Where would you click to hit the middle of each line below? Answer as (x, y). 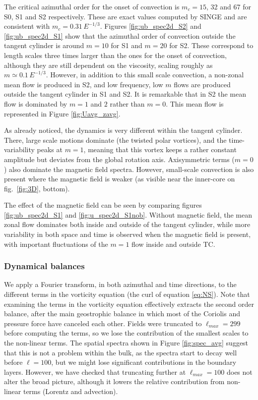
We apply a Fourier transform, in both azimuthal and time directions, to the (120, 284)
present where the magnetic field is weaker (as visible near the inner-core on (120, 179)
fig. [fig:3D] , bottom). (37, 188)
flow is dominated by (36, 103)
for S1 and (127, 45)
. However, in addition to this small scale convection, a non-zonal (145, 75)
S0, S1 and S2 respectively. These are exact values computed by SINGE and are (126, 16)
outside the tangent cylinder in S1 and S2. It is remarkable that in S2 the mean (125, 94)
